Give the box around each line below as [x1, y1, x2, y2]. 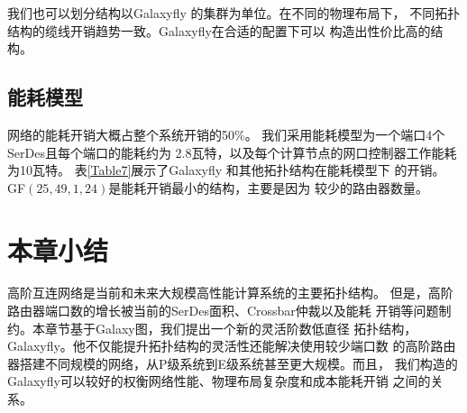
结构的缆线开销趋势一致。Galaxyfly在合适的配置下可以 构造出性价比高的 [7, 21, 431, 40]
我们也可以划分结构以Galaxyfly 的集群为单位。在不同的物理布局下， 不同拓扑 [7, 4, 461, 22]
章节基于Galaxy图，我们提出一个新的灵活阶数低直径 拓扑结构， [44, 318, 417, 337]
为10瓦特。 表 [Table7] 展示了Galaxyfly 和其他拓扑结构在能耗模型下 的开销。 [7, 161, 445, 179]
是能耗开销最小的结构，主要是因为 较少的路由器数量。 [108, 178, 428, 197]
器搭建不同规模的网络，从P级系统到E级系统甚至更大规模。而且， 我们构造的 [7, 353, 458, 372]
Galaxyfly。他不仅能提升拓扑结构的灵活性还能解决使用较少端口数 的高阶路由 [7, 336, 456, 355]
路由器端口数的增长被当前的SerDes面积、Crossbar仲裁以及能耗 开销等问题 [7, 301, 439, 320]
